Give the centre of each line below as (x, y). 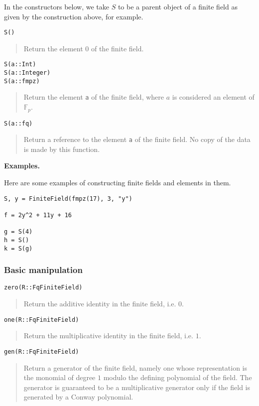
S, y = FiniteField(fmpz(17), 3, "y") (68, 199)
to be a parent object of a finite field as (178, 6)
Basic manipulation (43, 270)
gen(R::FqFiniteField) (42, 351)
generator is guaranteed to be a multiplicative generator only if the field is (137, 387)
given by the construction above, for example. (74, 16)
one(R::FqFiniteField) (42, 320)
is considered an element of (213, 97)
